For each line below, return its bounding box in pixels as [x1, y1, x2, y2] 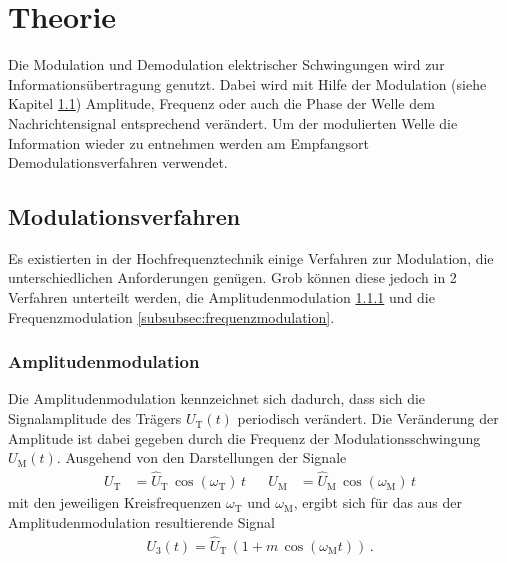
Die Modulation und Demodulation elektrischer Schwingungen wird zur [8, 54, 445, 75]
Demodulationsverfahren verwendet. [8, 152, 228, 173]
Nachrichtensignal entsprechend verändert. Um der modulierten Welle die [8, 112, 458, 133]
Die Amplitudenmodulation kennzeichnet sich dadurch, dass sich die [8, 388, 426, 409]
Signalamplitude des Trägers [8, 408, 182, 429]
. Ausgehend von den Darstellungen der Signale [56, 447, 347, 468]
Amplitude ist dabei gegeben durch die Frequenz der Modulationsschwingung [8, 427, 481, 448]
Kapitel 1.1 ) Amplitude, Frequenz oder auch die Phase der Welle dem [8, 93, 435, 114]
